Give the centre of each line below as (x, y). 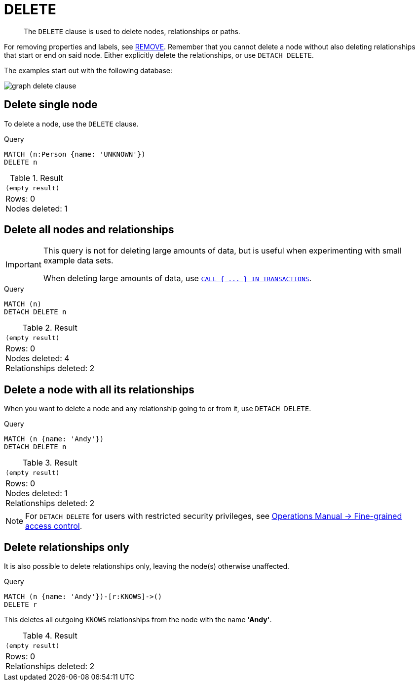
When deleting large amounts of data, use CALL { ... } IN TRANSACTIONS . (177, 278)
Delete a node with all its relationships (99, 389)
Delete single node (51, 105)
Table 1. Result (36, 178)
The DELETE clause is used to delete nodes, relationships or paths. (132, 31)
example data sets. (78, 261)
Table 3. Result (50, 463)
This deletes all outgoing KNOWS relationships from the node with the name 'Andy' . (138, 620)
